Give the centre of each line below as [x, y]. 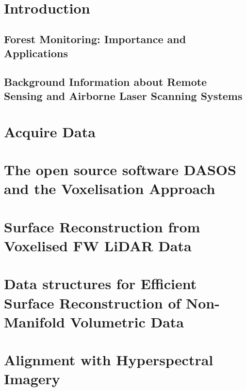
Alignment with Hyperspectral [109, 360]
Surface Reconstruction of [92, 302]
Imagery [32, 379]
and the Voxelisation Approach [110, 188]
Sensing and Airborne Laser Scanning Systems [123, 96]
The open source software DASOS [120, 170]
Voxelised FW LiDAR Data [98, 246]
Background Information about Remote [106, 81]
